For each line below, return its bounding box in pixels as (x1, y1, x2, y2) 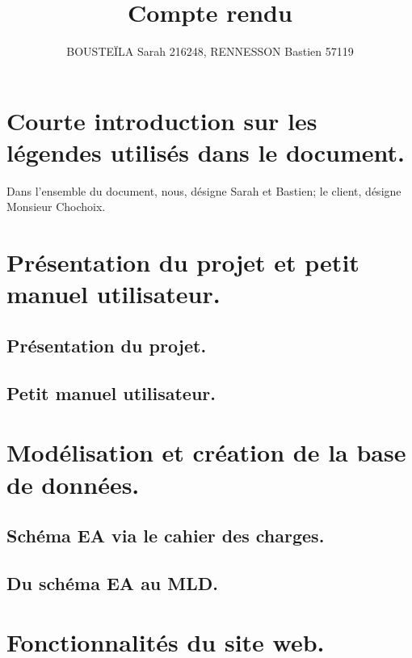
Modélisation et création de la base (6, 436, 406, 469)
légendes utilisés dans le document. (6, 135, 406, 168)
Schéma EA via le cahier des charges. (6, 523, 325, 548)
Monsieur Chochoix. (6, 198, 106, 215)
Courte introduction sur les (6, 103, 317, 137)
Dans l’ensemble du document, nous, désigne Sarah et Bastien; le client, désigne (6, 182, 401, 199)
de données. (6, 467, 140, 500)
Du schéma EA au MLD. (6, 570, 219, 595)
